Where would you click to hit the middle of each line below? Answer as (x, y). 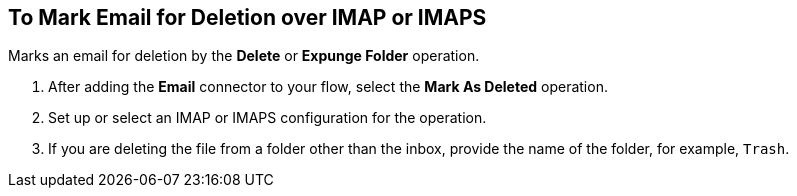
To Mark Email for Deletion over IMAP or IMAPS (247, 17)
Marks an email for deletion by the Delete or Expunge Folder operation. (244, 56)
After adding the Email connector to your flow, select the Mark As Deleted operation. (328, 87)
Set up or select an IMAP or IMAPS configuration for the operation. (267, 118)
